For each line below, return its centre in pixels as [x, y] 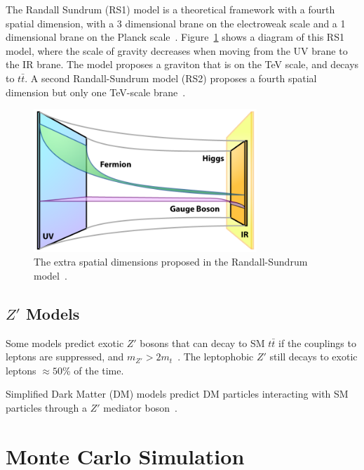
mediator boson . [140, 407]
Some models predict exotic [65, 342]
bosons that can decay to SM [202, 342]
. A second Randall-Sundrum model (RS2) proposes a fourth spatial [171, 78]
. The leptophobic [216, 357]
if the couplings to [317, 342]
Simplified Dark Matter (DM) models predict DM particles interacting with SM [177, 394]
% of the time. [93, 370]
